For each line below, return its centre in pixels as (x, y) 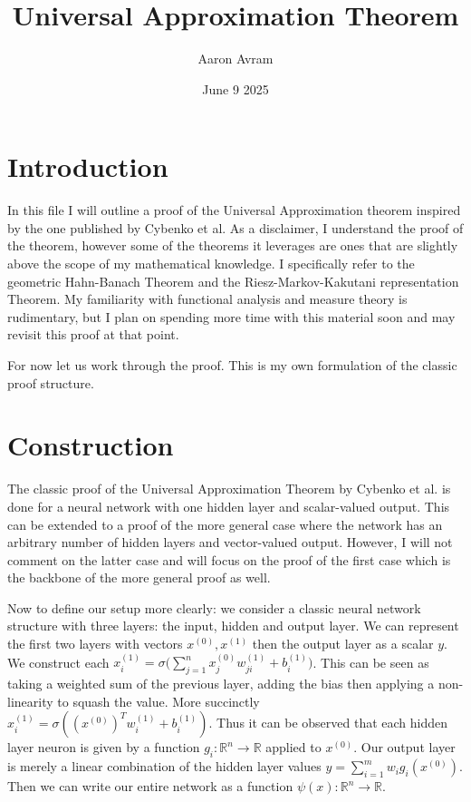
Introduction (88, 166)
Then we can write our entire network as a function (150, 786)
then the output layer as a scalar (343, 644)
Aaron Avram (235, 59)
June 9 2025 (235, 88)
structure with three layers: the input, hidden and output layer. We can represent (233, 626)
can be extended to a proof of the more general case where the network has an (225, 524)
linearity (30, 701)
